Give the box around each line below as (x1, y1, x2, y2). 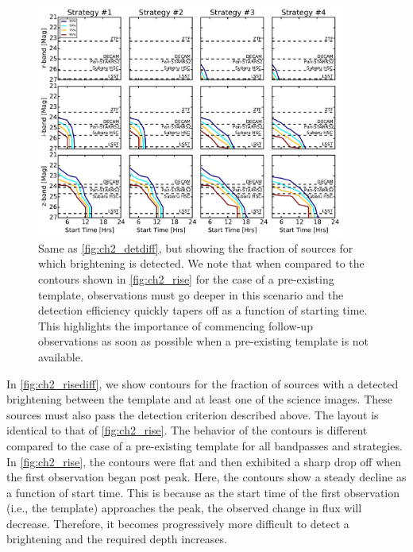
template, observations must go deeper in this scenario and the (38, 286, 344, 303)
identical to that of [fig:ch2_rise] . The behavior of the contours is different (6, 422, 368, 438)
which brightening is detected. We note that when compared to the (38, 255, 365, 272)
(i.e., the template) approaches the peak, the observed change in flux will (6, 500, 362, 516)
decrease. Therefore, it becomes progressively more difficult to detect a (6, 515, 349, 531)
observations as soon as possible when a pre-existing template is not (38, 333, 369, 349)
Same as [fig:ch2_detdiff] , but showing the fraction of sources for (38, 239, 353, 256)
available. (38, 348, 83, 365)
